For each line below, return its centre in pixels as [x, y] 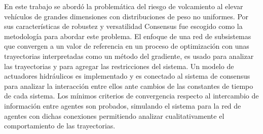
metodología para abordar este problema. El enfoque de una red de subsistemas [128, 36]
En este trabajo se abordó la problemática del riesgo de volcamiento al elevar [124, 6]
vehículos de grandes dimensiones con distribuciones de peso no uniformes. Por [126, 16]
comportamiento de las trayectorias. [60, 126]
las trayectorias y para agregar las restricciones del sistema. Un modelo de [119, 66]
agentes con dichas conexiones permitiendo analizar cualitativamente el [114, 115]
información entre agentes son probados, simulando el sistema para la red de [123, 105]
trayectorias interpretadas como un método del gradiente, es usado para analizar [129, 56]
